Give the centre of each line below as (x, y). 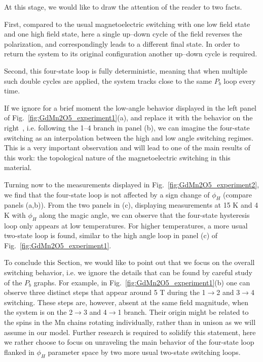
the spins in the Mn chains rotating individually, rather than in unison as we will (130, 322)
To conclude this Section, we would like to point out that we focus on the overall (129, 262)
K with (15, 215)
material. (18, 167)
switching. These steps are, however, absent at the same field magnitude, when (126, 302)
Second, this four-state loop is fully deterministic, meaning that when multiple (126, 70)
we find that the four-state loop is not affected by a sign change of (107, 194)
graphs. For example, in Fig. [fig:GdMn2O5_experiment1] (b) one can (142, 282)
